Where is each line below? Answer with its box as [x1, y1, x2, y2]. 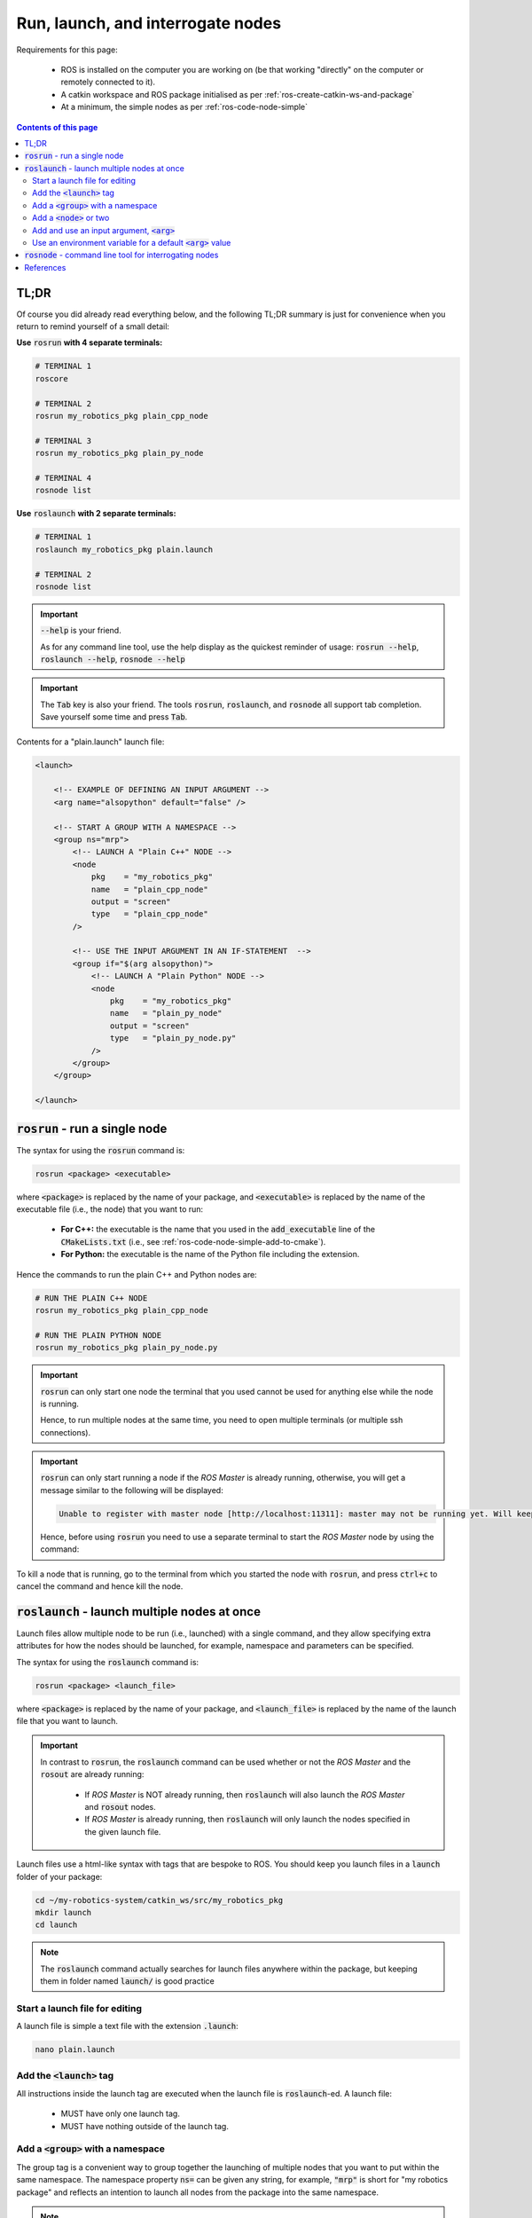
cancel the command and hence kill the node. [16, 1580, 184, 1592]
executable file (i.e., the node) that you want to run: [16, 1204, 204, 1215]
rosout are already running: [40, 1769, 145, 1780]
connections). [40, 1427, 91, 1437]
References [24, 262, 66, 272]
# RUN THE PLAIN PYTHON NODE [35, 1330, 162, 1340]
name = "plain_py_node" [109, 1008, 223, 1019]
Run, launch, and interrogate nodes [16, 13, 282, 33]
